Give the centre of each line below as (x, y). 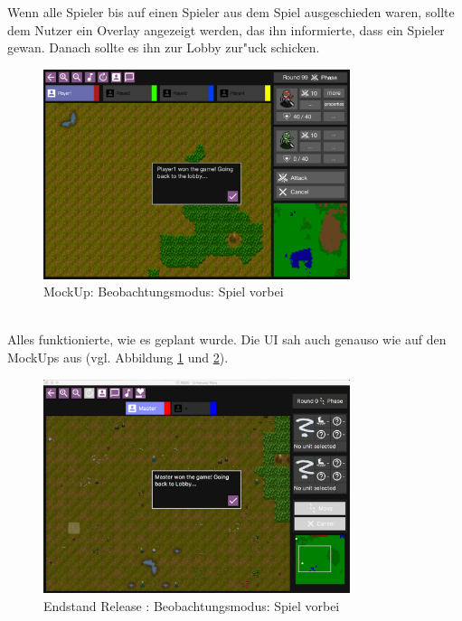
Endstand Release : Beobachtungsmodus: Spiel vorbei (192, 605)
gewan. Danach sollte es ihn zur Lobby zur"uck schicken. (164, 47)
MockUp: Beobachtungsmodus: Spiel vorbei (164, 292)
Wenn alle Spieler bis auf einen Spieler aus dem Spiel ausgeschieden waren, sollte (231, 12)
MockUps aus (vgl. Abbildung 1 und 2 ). (118, 358)
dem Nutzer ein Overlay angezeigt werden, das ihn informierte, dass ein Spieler (226, 29)
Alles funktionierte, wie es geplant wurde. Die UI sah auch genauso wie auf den (227, 339)
